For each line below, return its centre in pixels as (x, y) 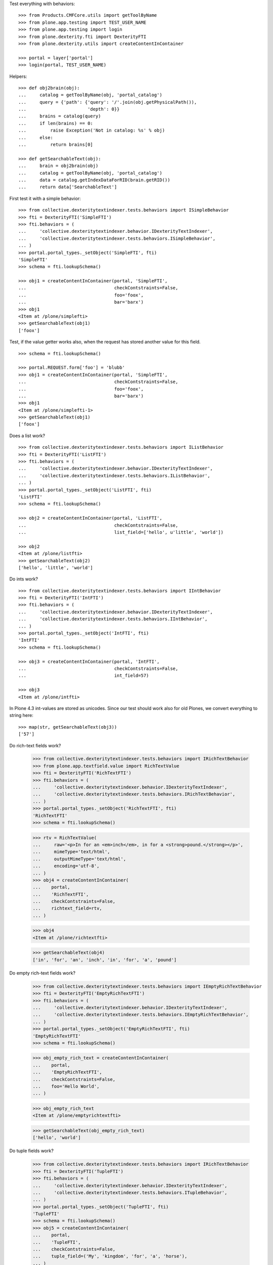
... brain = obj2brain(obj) (58, 166)
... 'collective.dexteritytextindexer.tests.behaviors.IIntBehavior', (113, 619)
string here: (21, 715)
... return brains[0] (56, 145)
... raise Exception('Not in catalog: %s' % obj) (92, 131)
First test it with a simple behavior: (45, 198)
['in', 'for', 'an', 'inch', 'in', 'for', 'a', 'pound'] (105, 960)
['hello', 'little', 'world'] (56, 567)
